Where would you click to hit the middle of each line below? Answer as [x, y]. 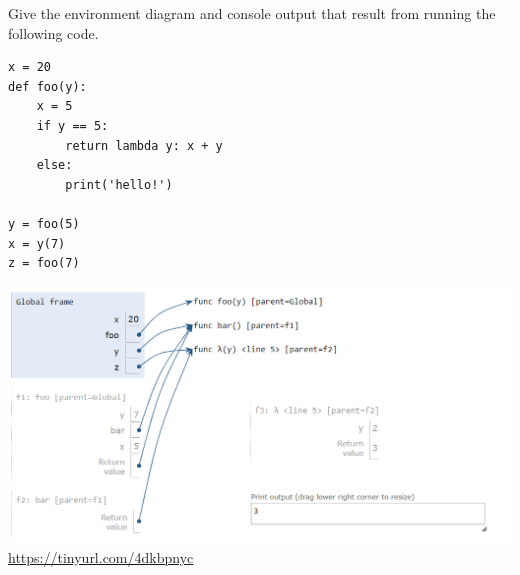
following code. [53, 32]
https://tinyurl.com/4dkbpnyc [101, 556]
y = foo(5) [44, 223]
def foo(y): [47, 86]
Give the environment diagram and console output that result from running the [252, 13]
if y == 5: [72, 125]
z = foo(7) [44, 263]
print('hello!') [119, 184]
